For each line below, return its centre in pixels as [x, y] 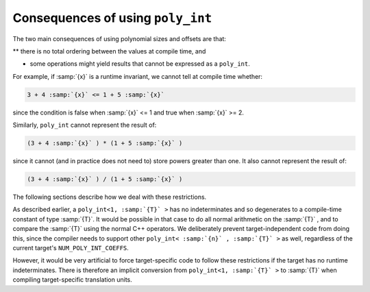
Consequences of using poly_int [112, 18]
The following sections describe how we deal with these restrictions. [110, 197]
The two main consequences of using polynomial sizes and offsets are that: [119, 38]
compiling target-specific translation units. [73, 280]
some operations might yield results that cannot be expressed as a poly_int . [140, 64]
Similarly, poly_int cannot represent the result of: [85, 125]
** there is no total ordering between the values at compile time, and [109, 51]
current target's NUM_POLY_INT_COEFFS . [71, 247]
